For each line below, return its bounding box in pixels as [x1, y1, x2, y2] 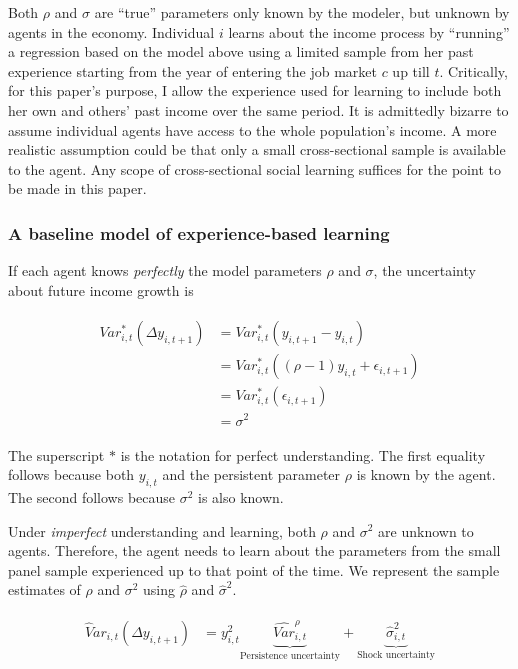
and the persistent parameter [162, 464, 341, 485]
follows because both [8, 464, 135, 485]
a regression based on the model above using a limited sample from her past [8, 41, 474, 62]
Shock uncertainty [357, 650, 436, 661]
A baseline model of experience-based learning [8, 220, 390, 245]
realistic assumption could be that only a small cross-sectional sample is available [8, 139, 506, 160]
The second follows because [8, 486, 176, 507]
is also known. [198, 486, 284, 507]
